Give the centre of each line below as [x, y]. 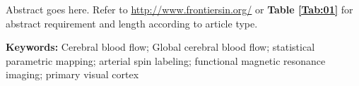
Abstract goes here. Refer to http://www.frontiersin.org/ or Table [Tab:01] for [179, 9]
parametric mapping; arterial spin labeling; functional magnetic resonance [166, 60]
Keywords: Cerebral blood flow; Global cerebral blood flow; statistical [160, 47]
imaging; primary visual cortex [72, 74]
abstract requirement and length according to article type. [132, 23]
